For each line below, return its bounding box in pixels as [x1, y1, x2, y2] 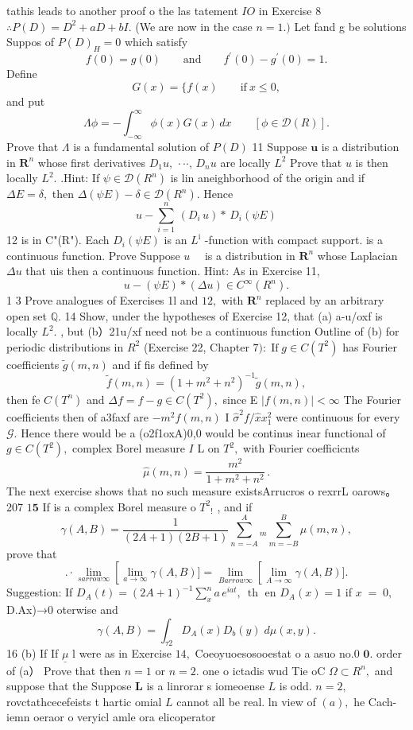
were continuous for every [276, 408, 400, 425]
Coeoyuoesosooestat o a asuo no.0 [195, 645, 360, 662]
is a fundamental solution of [73, 138, 210, 154]
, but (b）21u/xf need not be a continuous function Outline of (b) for [60, 323, 399, 340]
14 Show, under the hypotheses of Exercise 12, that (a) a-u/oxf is [64, 307, 383, 324]
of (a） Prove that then [6, 662, 122, 678]
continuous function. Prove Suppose [6, 247, 180, 263]
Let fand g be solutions [294, 17, 407, 34]
